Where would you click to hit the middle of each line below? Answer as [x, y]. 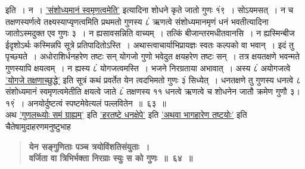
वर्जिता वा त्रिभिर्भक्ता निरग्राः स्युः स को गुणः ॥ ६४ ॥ [111, 158]
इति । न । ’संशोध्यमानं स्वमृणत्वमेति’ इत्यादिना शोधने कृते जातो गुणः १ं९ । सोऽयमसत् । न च [150, 10]
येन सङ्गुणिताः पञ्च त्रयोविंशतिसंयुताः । [89, 146]
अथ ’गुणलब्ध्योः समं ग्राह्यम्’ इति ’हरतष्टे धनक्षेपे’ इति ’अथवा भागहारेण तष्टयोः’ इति [126, 115]
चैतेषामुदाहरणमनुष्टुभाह [38, 126]
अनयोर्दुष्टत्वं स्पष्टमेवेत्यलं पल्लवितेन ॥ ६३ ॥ [97, 103]
